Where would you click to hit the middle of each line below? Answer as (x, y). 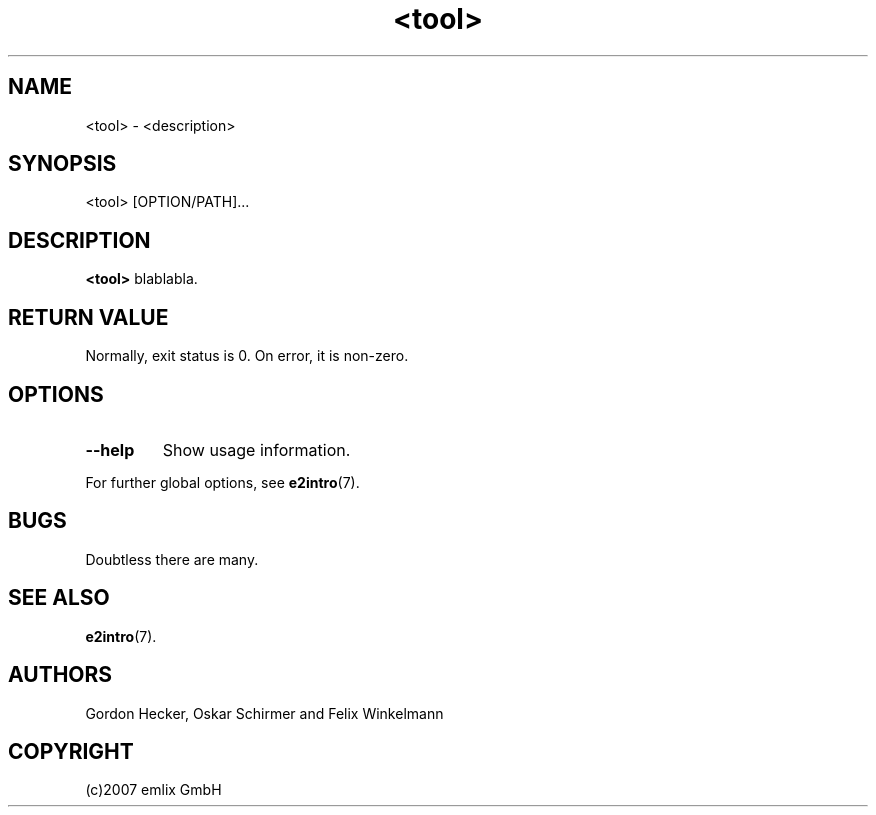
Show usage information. (256, 449)
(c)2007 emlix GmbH (153, 790)
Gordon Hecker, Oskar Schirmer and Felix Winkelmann (264, 713)
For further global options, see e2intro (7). (222, 482)
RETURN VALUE (88, 317)
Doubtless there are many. (172, 559)
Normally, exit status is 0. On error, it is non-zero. (247, 356)
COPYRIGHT (71, 751)
